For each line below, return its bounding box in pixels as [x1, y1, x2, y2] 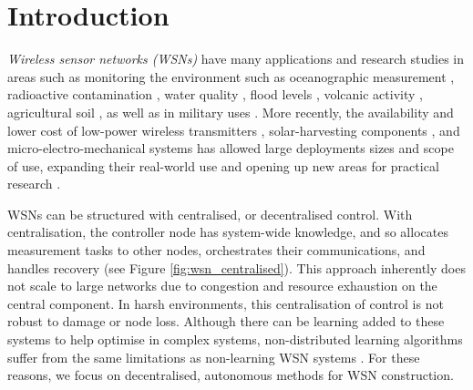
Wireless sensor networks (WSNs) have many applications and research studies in [7, 49, 464, 68]
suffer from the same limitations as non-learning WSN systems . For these [7, 347, 420, 366]
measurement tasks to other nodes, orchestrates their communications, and [7, 241, 426, 260]
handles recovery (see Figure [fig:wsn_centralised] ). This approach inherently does [7, 258, 466, 277]
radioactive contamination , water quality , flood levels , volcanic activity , [7, 85, 423, 104]
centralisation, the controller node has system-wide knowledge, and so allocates [7, 222, 448, 241]
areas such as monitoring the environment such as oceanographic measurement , [7, 67, 455, 86]
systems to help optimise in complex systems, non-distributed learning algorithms [7, 330, 463, 349]
